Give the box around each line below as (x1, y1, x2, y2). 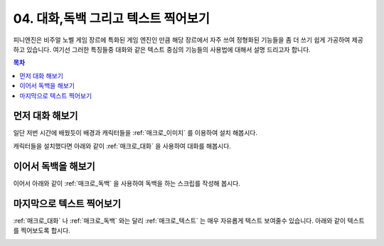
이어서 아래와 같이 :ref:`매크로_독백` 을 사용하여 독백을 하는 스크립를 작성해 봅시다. (13, 178, 241, 188)
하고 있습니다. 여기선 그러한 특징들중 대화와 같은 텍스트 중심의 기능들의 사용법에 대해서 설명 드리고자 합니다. (13, 45, 311, 53)
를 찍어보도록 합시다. (13, 226, 70, 235)
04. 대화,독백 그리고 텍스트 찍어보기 (13, 11, 210, 26)
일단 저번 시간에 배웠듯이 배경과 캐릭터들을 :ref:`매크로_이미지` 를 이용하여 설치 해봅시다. (13, 129, 257, 137)
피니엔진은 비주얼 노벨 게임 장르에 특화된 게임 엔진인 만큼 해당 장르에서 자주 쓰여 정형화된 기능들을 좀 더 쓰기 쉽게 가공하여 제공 (13, 36, 364, 44)
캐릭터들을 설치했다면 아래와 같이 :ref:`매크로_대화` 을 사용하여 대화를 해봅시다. (13, 141, 231, 150)
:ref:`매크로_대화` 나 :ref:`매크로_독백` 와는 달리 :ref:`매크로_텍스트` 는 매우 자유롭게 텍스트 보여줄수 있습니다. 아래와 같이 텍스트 (13, 216, 366, 225)
